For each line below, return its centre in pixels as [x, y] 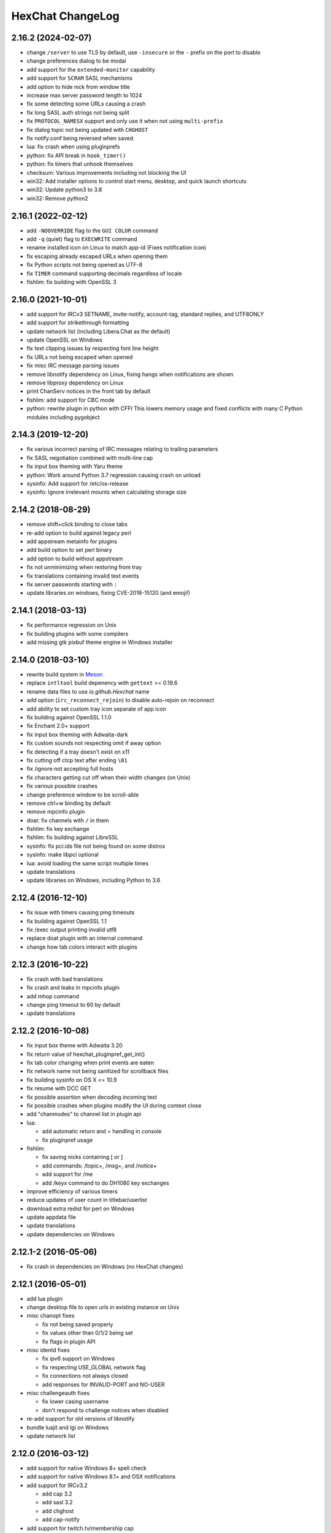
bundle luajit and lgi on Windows [68, 1427]
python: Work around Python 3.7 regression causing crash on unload [114, 475]
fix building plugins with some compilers [78, 633]
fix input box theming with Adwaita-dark [78, 734]
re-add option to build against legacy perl [79, 533]
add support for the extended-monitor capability [91, 69]
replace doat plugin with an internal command [85, 938]
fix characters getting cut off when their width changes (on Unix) [108, 777]
